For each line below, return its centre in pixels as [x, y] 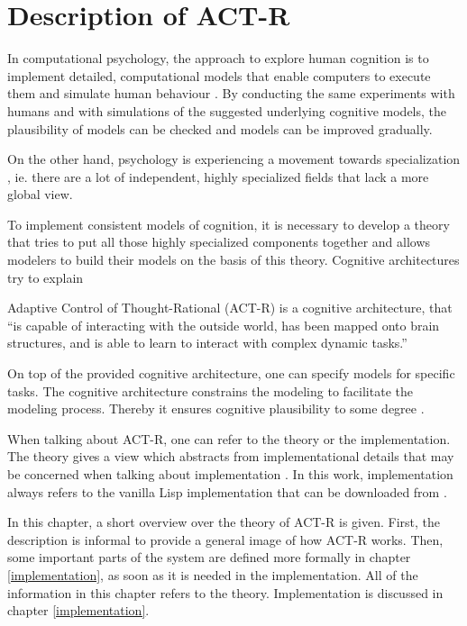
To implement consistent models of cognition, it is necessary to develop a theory [229, 224]
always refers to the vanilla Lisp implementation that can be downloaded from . [227, 491]
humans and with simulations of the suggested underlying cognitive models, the [227, 110]
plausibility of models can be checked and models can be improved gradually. [220, 128]
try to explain [46, 277]
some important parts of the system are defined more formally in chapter [209, 557]
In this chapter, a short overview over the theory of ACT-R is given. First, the [224, 522]
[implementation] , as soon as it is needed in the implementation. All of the [213, 574]
